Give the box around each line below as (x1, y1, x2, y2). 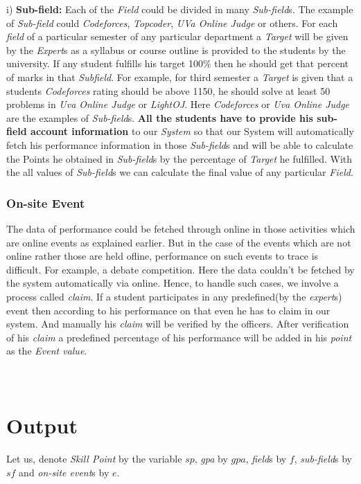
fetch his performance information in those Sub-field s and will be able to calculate (6, 137, 353, 152)
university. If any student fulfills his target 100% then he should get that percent (6, 56, 349, 71)
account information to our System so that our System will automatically (30, 124, 354, 138)
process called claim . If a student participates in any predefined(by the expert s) (6, 289, 342, 303)
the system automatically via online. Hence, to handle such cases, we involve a (6, 276, 339, 290)
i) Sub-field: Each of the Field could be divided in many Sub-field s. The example (6, 2, 353, 16)
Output (6, 411, 78, 440)
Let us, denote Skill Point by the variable (6, 451, 182, 466)
